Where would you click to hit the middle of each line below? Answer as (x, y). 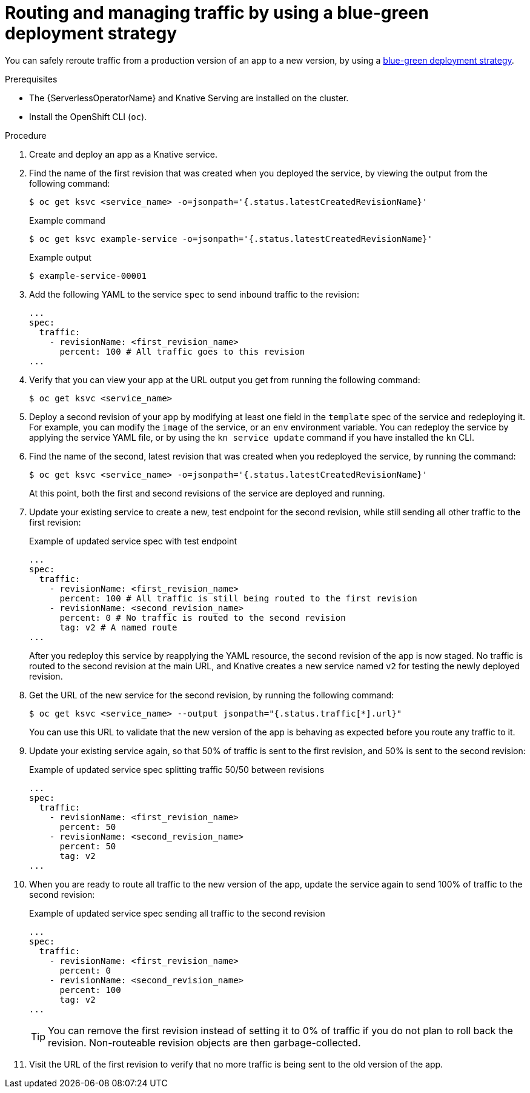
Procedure (26, 135)
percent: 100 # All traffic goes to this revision (182, 351)
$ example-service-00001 (88, 276)
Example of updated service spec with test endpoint (133, 541)
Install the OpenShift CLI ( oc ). (88, 116)
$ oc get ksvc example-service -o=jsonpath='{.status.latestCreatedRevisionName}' (231, 239)
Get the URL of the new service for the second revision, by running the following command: (212, 695)
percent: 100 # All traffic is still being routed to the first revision (238, 598)
